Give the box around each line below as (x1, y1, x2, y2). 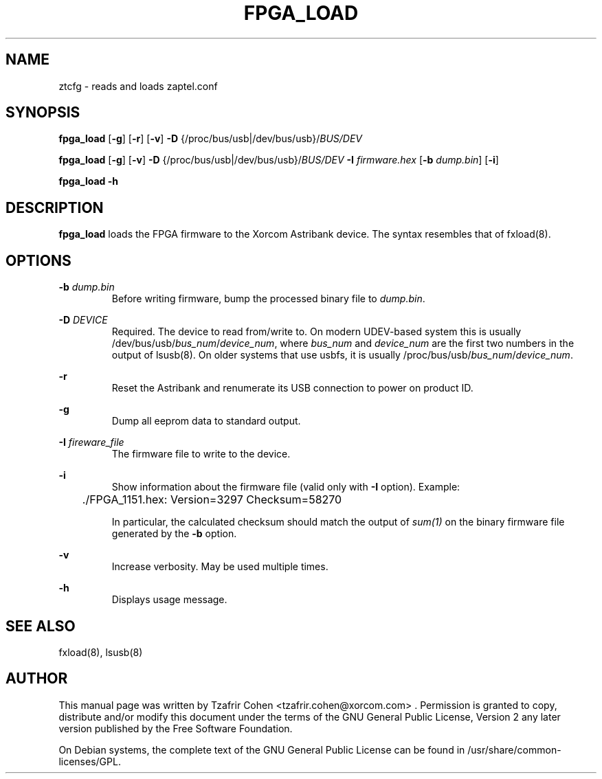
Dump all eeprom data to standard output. (111, 415, 301, 427)
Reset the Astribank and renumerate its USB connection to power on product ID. (111, 382, 473, 394)
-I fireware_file (58, 436, 124, 449)
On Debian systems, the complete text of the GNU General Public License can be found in (58, 743, 465, 756)
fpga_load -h (58, 175, 118, 188)
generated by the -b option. (111, 528, 237, 540)
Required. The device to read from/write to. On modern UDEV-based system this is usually (111, 326, 522, 338)
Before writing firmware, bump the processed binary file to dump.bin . (111, 293, 425, 305)
